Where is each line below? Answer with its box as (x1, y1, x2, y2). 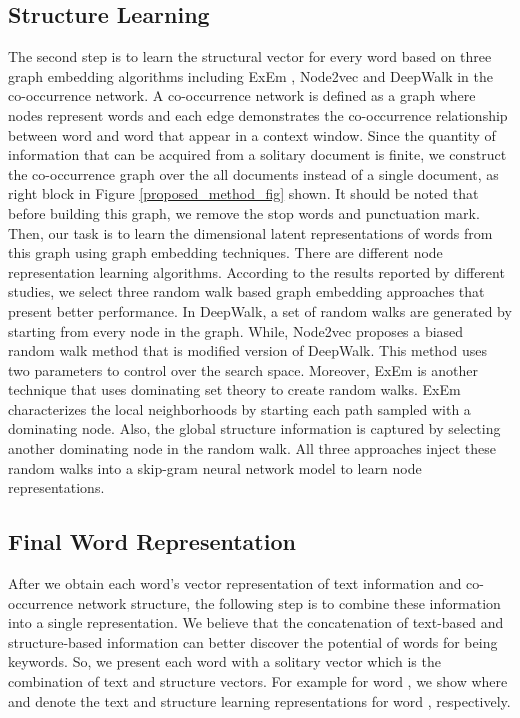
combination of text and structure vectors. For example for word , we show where (8, 671, 508, 692)
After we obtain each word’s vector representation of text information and (8, 573, 462, 594)
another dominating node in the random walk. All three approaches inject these (8, 438, 496, 459)
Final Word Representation (8, 526, 296, 557)
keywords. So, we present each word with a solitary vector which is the (8, 651, 441, 672)
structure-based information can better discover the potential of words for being (8, 631, 498, 652)
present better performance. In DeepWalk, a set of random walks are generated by (8, 300, 512, 321)
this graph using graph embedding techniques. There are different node (8, 242, 443, 263)
